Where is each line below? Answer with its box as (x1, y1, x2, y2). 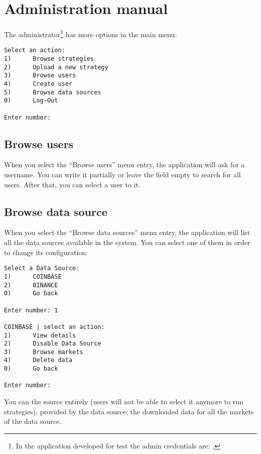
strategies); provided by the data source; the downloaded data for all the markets (4, 406, 254, 416)
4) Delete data (4, 357, 73, 364)
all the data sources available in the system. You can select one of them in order (4, 237, 250, 248)
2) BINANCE (4, 281, 58, 289)
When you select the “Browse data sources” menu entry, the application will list (4, 227, 250, 238)
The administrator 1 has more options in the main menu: (4, 28, 177, 39)
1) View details (4, 331, 76, 339)
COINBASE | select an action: (4, 323, 105, 330)
